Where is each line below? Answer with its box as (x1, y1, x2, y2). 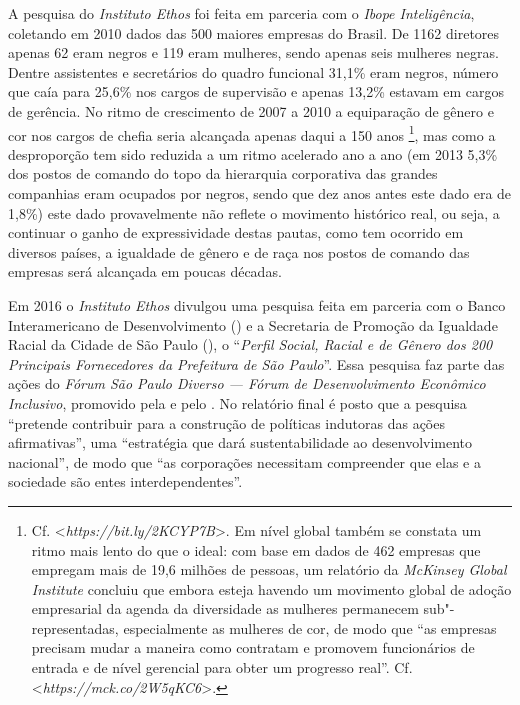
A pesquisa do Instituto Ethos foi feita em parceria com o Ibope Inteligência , (8, 3, 475, 23)
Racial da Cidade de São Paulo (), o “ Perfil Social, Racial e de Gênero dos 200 (8, 334, 493, 355)
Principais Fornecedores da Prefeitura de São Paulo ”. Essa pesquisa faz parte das (8, 353, 505, 374)
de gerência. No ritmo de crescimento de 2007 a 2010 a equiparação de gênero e (8, 100, 494, 121)
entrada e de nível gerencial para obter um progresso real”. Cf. (31, 657, 413, 678)
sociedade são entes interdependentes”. (8, 471, 243, 492)
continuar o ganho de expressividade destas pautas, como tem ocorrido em (8, 222, 464, 243)
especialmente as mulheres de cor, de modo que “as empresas (123, 617, 497, 638)
